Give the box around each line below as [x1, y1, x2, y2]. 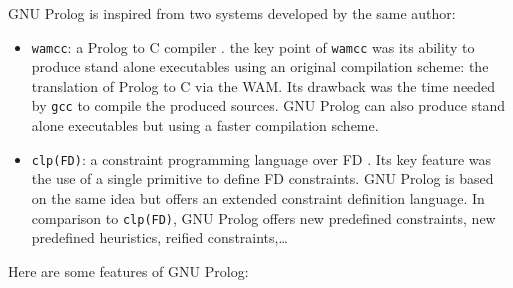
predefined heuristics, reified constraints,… [31, 227, 288, 248]
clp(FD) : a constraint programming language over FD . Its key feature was [31, 148, 492, 169]
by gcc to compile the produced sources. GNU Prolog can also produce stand [31, 95, 506, 116]
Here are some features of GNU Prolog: [8, 260, 249, 281]
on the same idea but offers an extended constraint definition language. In [31, 187, 485, 208]
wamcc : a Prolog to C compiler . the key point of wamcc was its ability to [31, 36, 475, 57]
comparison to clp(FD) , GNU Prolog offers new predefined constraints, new [31, 207, 496, 228]
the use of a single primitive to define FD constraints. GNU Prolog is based [31, 168, 494, 189]
